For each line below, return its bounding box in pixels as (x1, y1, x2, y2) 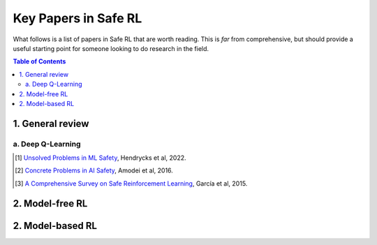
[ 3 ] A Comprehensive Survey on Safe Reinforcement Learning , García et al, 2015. (15, 179, 248, 188)
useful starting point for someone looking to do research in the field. (13, 44, 209, 52)
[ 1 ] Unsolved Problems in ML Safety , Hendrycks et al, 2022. (15, 154, 186, 162)
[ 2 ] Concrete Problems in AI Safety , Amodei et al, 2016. (15, 166, 174, 175)
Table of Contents (13, 57, 66, 66)
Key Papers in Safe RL (13, 10, 142, 26)
